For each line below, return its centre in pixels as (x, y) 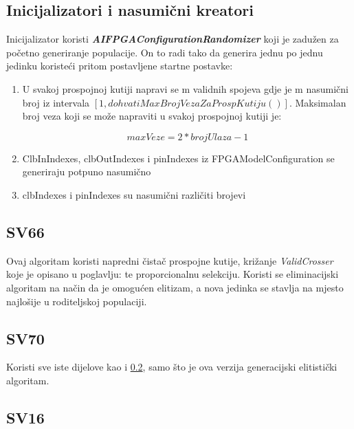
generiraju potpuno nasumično (87, 172)
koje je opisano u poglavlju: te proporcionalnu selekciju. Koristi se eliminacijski (173, 274)
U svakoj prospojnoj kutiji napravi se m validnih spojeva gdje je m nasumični (185, 88)
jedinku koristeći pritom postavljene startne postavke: (120, 66)
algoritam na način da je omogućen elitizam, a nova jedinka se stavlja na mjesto (175, 287)
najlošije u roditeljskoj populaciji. (77, 301)
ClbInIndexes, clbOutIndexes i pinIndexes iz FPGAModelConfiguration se (178, 158)
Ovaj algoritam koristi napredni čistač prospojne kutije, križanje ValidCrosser (170, 260)
